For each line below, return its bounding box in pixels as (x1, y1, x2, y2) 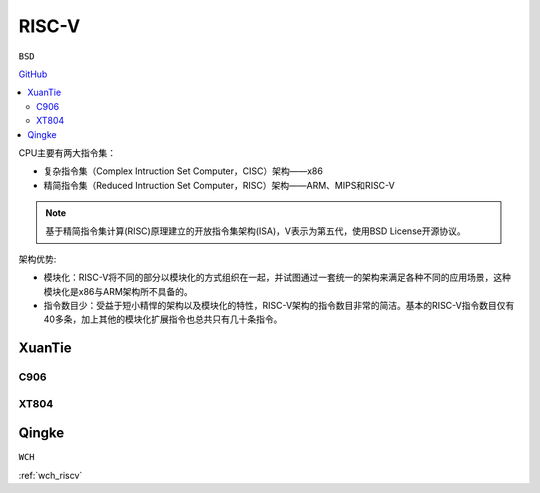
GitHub (18, 68, 48, 80)
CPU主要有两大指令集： (18, 146, 117, 159)
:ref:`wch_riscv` (18, 469, 83, 481)
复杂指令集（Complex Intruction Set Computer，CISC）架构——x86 (43, 165, 324, 177)
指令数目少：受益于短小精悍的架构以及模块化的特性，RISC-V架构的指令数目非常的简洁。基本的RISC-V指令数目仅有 (43, 300, 515, 312)
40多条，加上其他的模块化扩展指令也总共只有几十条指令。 (43, 313, 283, 325)
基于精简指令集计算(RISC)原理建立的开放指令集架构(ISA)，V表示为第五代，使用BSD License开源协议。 (45, 225, 466, 237)
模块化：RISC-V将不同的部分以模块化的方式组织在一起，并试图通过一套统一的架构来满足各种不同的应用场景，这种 (43, 271, 512, 284)
